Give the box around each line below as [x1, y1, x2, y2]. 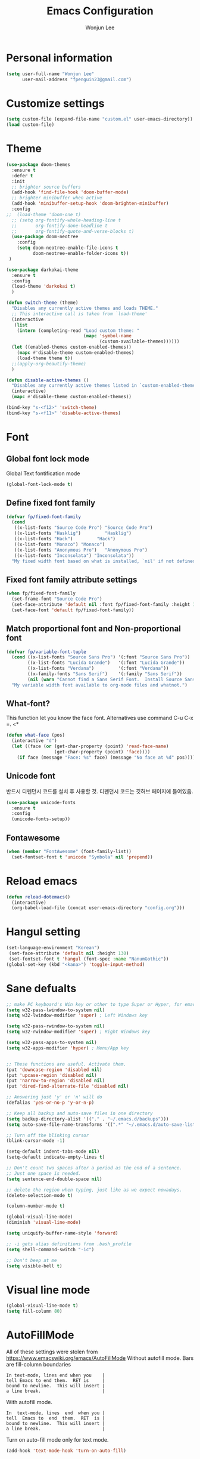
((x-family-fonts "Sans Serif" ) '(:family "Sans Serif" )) [27, 671, 183, 677]
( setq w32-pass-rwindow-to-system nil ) [6, 1023, 105, 1029]
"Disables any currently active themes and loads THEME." [11, 306, 159, 312]
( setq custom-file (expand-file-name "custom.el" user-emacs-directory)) [6, 116, 193, 122]
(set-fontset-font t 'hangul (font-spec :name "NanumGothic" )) [8, 956, 169, 962]
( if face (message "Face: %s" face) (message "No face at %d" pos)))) [17, 754, 196, 761]
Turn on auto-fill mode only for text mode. [6, 1436, 109, 1443]
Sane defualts [6, 981, 77, 995]
